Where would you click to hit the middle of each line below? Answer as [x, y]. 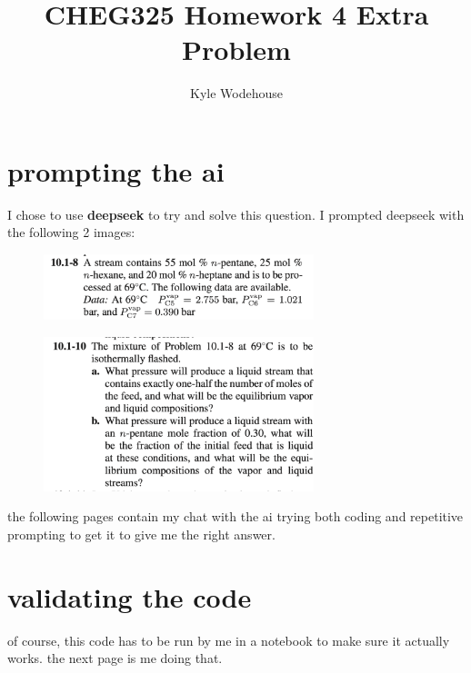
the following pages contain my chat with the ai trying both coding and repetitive [235, 516]
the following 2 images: [71, 232]
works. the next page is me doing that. [115, 658]
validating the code [130, 596]
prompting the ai [116, 170]
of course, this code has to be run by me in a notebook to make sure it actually [229, 640]
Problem [236, 49]
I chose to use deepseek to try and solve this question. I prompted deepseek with [236, 214]
